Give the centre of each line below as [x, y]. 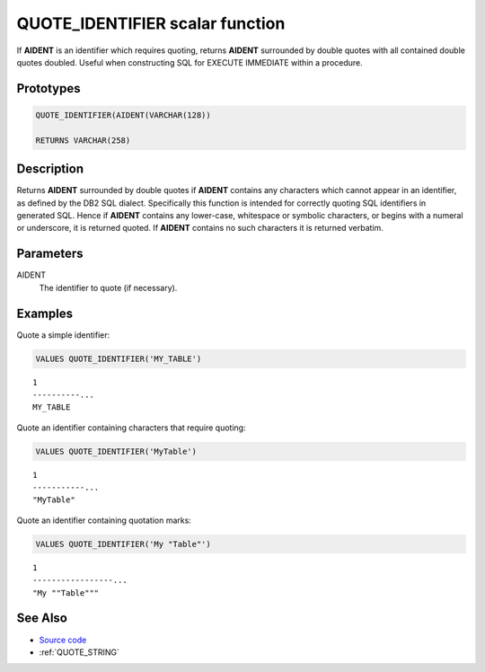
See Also [42, 619]
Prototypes [48, 88]
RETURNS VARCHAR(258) [83, 140]
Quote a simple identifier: [63, 335]
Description [50, 169]
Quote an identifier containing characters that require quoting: [131, 428]
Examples [45, 313]
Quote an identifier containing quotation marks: [104, 520]
